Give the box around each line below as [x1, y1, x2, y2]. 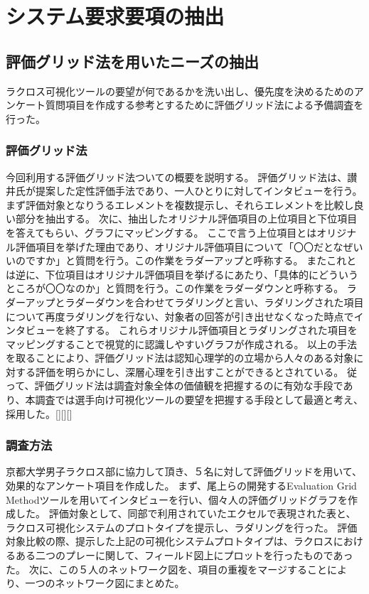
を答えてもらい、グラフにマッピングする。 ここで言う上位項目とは [6, 225, 317, 239]
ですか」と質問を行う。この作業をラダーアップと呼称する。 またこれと [25, 253, 357, 268]
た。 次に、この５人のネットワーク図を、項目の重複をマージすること [6, 561, 327, 576]
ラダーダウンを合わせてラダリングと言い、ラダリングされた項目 [65, 294, 364, 309]
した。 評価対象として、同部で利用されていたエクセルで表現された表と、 [15, 506, 356, 521]
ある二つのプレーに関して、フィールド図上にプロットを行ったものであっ [15, 548, 353, 563]
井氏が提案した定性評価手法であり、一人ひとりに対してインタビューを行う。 [6, 183, 363, 198]
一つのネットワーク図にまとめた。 [25, 576, 185, 590]
